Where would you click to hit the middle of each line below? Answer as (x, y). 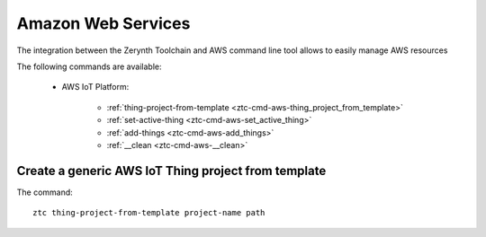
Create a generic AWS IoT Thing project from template (171, 171)
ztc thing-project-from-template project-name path (149, 213)
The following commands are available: (89, 66)
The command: (45, 192)
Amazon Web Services (103, 23)
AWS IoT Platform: (95, 87)
